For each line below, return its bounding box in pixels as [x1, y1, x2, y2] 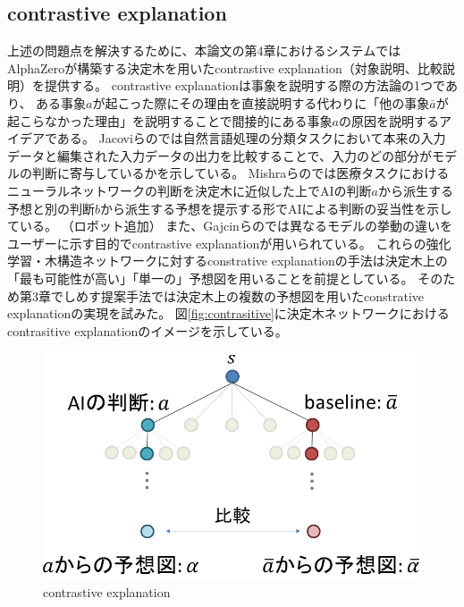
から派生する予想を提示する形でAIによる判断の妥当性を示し [100, 198, 452, 217]
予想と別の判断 [7, 198, 95, 217]
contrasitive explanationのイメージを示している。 [7, 321, 288, 340]
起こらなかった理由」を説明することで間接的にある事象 [7, 111, 333, 130]
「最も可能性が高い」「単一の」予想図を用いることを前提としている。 [7, 268, 414, 287]
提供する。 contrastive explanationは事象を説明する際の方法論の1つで [44, 76, 445, 95]
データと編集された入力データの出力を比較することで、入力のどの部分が [7, 146, 433, 164]
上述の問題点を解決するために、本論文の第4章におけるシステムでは [7, 41, 401, 60]
